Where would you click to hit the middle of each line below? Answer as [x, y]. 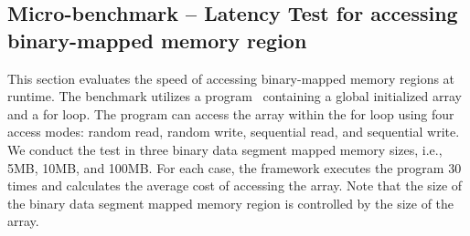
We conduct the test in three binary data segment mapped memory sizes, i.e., [225, 149]
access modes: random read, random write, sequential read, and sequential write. [234, 132]
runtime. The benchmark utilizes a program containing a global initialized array [235, 96]
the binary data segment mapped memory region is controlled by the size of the [231, 203]
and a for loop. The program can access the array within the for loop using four [231, 113]
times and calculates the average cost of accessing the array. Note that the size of [235, 185]
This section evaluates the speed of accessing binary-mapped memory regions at [231, 78]
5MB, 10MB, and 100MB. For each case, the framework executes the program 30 [235, 167]
